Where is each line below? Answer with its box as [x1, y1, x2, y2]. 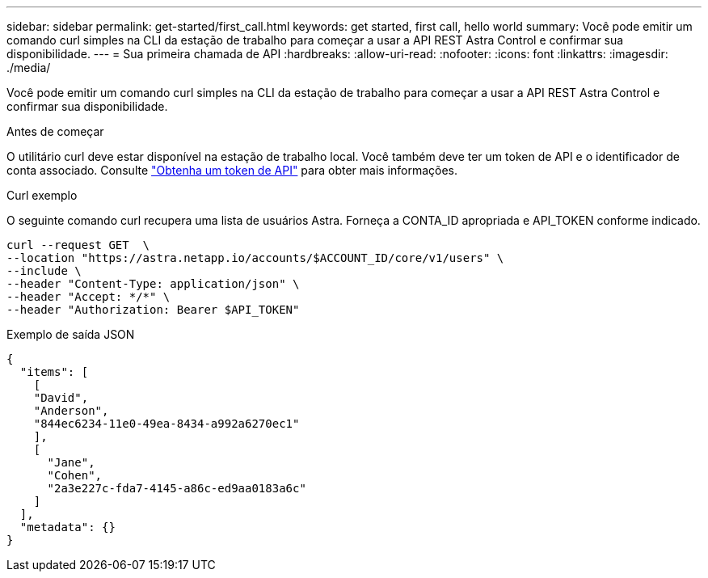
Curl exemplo [6, 188, 78, 202]
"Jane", [47, 456, 95, 469]
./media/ [6, 61, 51, 74]
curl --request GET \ [6, 238, 150, 251]
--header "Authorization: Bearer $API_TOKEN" [6, 303, 300, 316]
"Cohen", [47, 469, 103, 482]
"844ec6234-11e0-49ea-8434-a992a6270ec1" [33, 417, 300, 430]
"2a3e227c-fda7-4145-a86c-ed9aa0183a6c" [47, 482, 306, 495]
